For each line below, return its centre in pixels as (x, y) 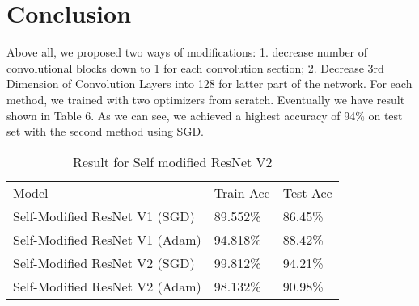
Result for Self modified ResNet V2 (173, 161)
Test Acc (307, 192)
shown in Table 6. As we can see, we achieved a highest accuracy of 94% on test (205, 115)
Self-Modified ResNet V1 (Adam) (107, 239)
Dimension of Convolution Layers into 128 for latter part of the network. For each (209, 84)
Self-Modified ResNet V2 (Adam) (107, 286)
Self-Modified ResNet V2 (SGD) (104, 262)
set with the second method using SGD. (105, 131)
